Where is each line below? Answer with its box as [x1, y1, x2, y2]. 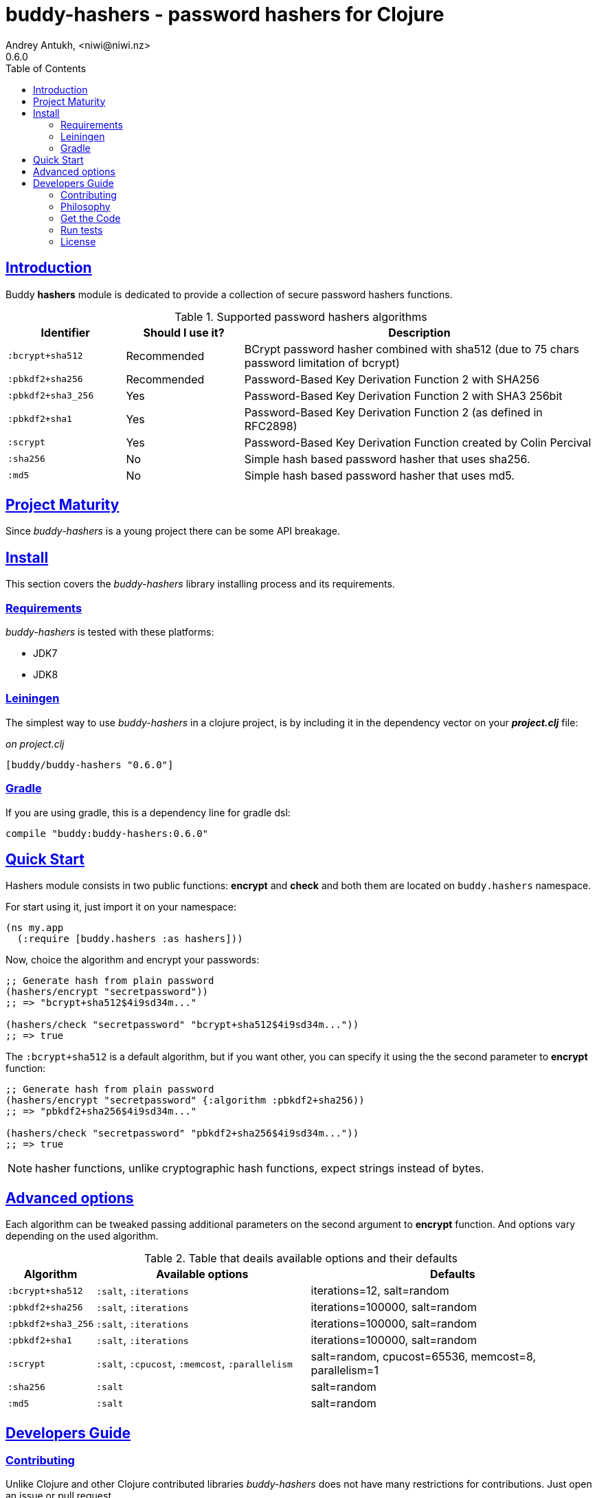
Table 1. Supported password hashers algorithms [174, 309, 427, 324]
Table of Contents [5, 62, 87, 74]
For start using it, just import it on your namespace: [5, 901, 236, 913]
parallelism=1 [311, 1363, 379, 1378]
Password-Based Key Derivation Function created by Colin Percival [244, 435, 592, 449]
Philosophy [60, 200, 111, 212]
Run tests [60, 223, 103, 236]
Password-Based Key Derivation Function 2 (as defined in [244, 405, 543, 419]
